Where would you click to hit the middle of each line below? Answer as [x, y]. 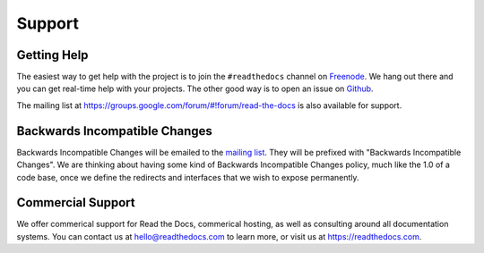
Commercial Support [76, 202]
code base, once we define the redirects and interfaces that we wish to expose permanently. [188, 177]
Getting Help [52, 55]
